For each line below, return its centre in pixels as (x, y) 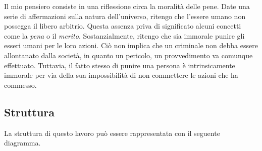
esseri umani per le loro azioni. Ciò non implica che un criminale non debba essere (131, 45)
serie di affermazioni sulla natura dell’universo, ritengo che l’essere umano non (125, 16)
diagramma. (22, 143)
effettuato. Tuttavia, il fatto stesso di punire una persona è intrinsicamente (120, 65)
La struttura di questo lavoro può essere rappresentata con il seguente (112, 133)
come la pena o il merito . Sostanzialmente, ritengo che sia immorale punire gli (124, 35)
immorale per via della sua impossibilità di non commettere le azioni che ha (121, 75)
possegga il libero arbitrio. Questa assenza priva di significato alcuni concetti (123, 26)
